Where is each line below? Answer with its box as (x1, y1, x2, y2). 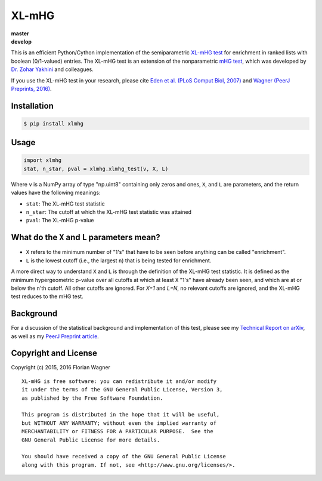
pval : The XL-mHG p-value (26, 217, 94, 224)
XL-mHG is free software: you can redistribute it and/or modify (21, 378, 217, 385)
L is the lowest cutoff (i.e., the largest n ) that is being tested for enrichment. (26, 257, 212, 264)
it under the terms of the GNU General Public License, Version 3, (21, 386, 223, 393)
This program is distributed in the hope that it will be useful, (21, 411, 220, 418)
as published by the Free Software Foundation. (21, 394, 163, 402)
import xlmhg (23, 157, 62, 164)
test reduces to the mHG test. (11, 293, 83, 300)
